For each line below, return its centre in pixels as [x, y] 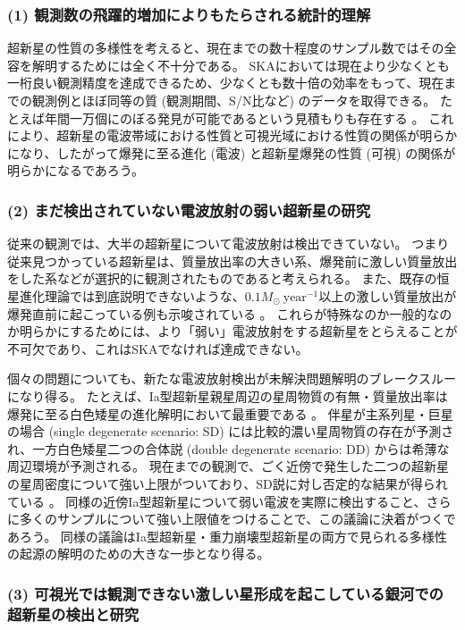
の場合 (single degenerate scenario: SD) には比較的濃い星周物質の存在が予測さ [231, 431]
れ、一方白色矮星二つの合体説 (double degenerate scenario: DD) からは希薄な [228, 448]
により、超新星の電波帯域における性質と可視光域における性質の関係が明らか [232, 135]
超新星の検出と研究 [73, 613]
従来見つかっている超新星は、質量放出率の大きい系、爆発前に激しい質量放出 [232, 260]
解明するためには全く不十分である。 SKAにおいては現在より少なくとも [241, 65]
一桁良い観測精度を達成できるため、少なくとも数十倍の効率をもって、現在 [226, 83]
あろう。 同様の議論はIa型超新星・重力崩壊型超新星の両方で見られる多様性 [227, 536]
